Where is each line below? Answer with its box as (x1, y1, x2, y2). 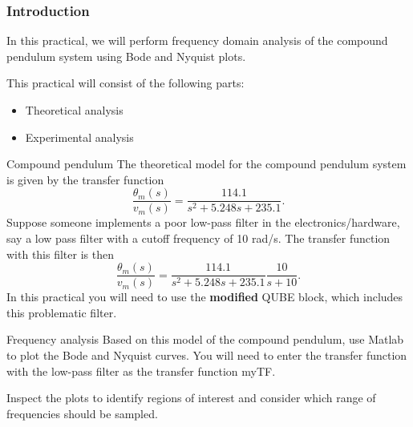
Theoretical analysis (25, 102, 123, 118)
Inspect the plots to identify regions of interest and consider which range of (6, 389, 376, 406)
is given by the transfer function (6, 171, 164, 187)
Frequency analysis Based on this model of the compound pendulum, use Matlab (6, 331, 404, 348)
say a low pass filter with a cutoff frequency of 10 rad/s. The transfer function (6, 230, 391, 247)
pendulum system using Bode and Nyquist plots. (6, 47, 246, 64)
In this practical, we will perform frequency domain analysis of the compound (6, 32, 388, 49)
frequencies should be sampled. (6, 405, 158, 421)
